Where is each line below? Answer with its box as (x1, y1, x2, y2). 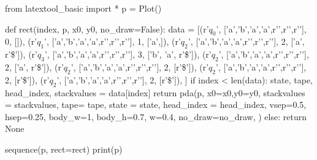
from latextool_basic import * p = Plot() (5, 2, 162, 14)
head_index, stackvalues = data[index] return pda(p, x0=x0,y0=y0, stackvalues (5, 86, 305, 99)
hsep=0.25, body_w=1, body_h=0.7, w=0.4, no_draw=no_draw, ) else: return (5, 110, 307, 123)
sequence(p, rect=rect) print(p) (5, 142, 123, 155)
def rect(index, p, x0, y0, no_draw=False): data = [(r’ (5, 22, 209, 35)
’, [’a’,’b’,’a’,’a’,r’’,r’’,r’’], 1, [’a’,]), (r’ (44, 35, 181, 48)
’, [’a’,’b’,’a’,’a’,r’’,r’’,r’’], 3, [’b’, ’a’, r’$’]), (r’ (44, 48, 212, 61)
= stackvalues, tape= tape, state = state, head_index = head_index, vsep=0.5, (5, 98, 307, 111)
